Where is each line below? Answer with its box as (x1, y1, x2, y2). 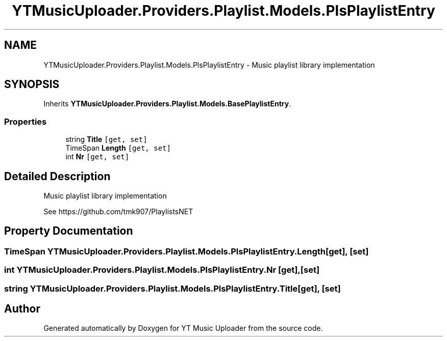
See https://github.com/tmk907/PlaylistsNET (43, 207, 193, 216)
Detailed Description (4, 169, 111, 183)
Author (4, 302, 40, 316)
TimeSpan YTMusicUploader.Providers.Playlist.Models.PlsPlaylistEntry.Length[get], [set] (4, 246, 369, 257)
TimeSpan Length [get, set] (65, 144, 171, 153)
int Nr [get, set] (65, 152, 130, 161)
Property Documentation (4, 224, 133, 238)
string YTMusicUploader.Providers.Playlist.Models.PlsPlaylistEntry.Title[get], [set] (4, 283, 341, 294)
